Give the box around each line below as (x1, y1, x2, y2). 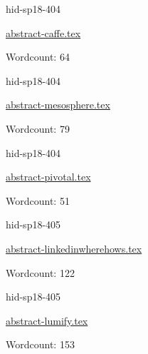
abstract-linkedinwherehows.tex (6, 241, 142, 256)
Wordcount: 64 (6, 49, 70, 64)
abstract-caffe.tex (6, 25, 81, 40)
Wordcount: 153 (6, 337, 75, 352)
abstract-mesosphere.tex (6, 97, 110, 112)
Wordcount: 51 (6, 193, 70, 208)
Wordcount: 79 (6, 121, 70, 136)
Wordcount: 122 (6, 265, 75, 280)
